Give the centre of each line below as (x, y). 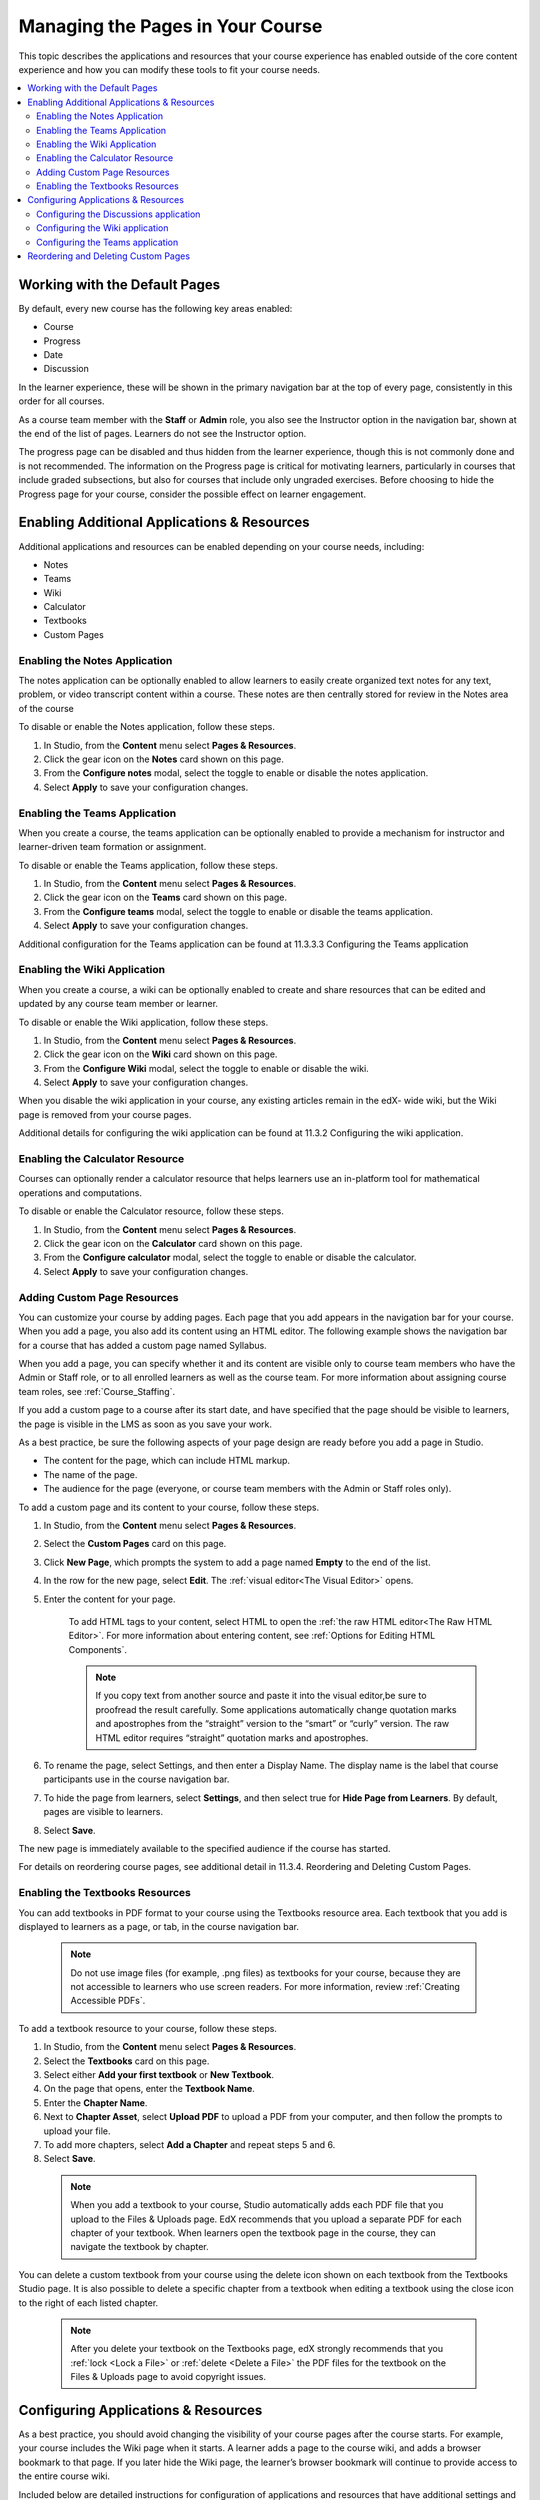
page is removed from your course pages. (105, 1114)
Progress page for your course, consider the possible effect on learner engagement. (192, 494)
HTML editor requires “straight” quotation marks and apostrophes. (232, 1737)
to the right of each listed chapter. (88, 2302)
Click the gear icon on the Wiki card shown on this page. (160, 1054)
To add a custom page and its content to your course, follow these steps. (169, 1507)
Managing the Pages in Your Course (170, 26)
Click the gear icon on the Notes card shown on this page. (164, 759)
